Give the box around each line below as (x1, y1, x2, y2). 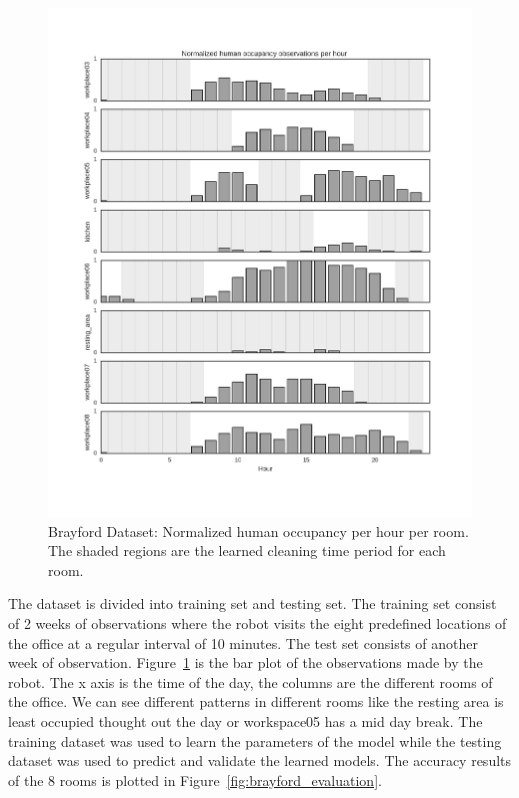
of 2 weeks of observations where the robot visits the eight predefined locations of (8, 612, 507, 633)
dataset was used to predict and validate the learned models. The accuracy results (8, 750, 512, 771)
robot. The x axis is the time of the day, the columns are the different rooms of (8, 671, 493, 692)
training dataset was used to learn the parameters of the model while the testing (8, 730, 502, 751)
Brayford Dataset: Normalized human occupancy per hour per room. (48, 520, 469, 541)
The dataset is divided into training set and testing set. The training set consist (8, 593, 497, 614)
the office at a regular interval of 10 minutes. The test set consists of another (8, 632, 478, 653)
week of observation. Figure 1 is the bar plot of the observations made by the (8, 652, 483, 673)
